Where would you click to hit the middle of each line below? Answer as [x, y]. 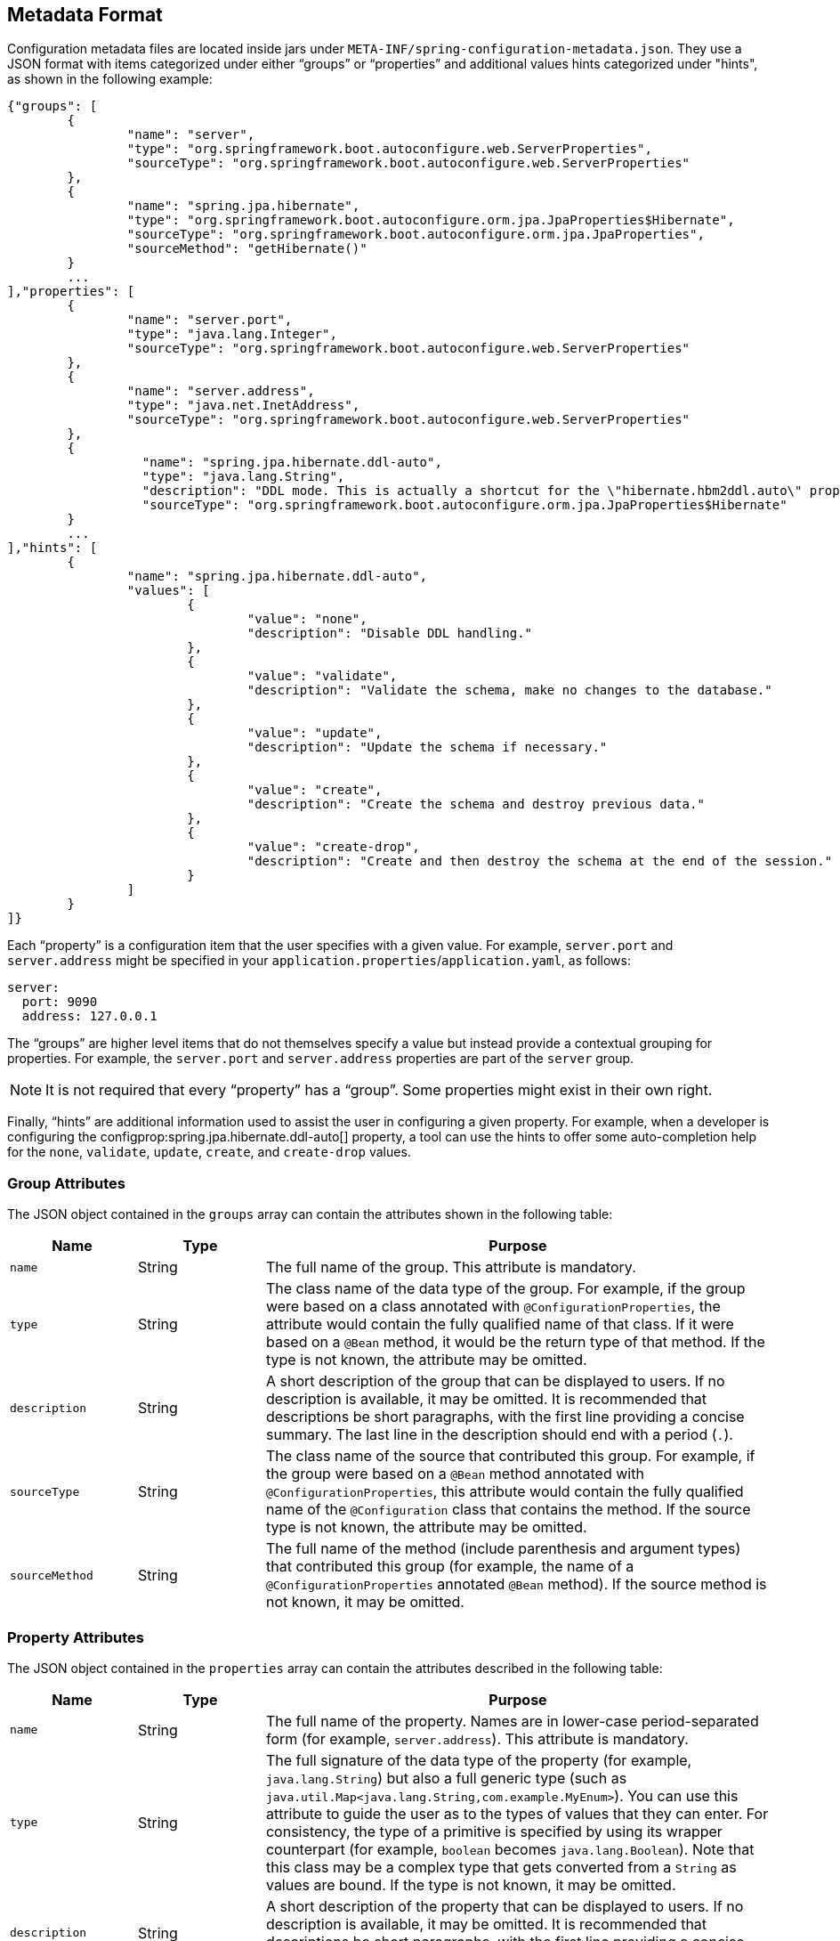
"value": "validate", [322, 676]
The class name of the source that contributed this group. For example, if [510, 1456]
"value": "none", [307, 619]
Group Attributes [66, 1183]
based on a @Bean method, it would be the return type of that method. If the [515, 1342]
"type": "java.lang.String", [243, 477]
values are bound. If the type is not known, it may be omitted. [471, 1884]
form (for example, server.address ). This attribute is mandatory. [477, 1738]
